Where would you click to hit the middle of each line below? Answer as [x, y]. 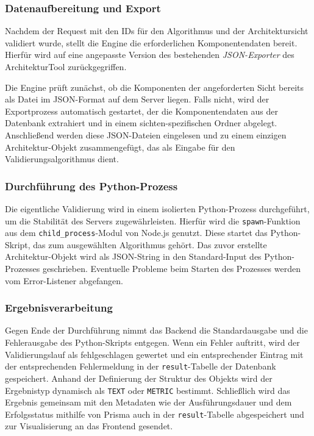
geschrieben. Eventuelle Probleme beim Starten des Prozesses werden [171, 269]
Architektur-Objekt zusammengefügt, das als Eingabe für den [120, 147]
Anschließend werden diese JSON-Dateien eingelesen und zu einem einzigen [146, 134]
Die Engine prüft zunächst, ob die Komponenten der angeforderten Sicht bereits [154, 87]
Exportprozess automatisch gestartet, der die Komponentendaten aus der [141, 111]
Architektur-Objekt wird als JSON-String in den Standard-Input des [133, 256]
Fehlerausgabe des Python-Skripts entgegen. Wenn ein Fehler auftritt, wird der [152, 342]
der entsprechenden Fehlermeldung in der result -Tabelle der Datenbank [141, 366]
